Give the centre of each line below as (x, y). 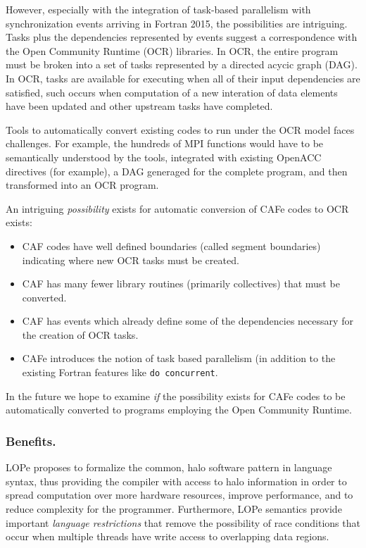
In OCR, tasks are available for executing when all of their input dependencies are (183, 78)
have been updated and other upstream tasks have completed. (139, 106)
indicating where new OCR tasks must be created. (131, 260)
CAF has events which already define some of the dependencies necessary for (188, 321)
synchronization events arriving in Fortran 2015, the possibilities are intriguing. (177, 23)
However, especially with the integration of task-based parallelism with (158, 9)
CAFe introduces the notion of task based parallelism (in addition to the (179, 358)
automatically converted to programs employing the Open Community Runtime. (179, 410)
